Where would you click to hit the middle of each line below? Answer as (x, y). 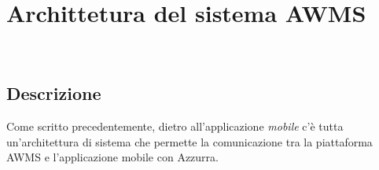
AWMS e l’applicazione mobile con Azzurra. (112, 157)
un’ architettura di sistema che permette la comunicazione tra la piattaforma (189, 141)
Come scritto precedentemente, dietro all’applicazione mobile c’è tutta (175, 126)
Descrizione (54, 93)
